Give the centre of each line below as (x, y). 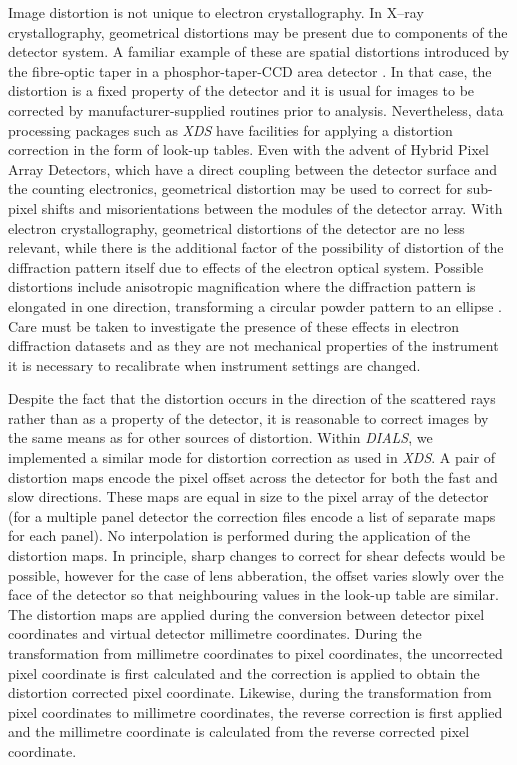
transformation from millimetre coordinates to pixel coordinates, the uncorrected (255, 653)
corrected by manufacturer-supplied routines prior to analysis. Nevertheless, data (256, 109)
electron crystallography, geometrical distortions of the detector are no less (236, 227)
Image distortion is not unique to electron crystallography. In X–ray (216, 12)
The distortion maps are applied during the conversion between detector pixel (246, 613)
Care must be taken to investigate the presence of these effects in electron (234, 325)
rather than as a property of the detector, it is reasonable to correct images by (248, 417)
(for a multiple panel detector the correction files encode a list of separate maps (252, 515)
